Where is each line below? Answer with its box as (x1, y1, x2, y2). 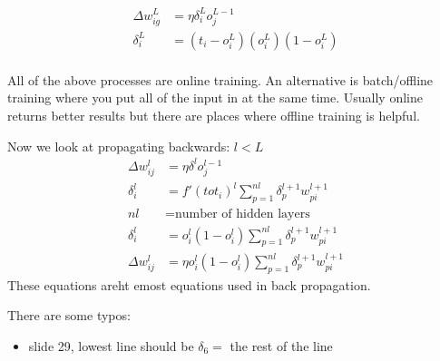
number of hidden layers (174, 208, 310, 221)
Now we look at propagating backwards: (7, 136, 230, 155)
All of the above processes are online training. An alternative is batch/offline (7, 70, 434, 89)
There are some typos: (7, 306, 131, 325)
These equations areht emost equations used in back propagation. (7, 275, 371, 294)
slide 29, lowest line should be (28, 337, 194, 356)
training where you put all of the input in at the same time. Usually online (7, 88, 423, 107)
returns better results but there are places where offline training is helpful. (7, 105, 420, 124)
